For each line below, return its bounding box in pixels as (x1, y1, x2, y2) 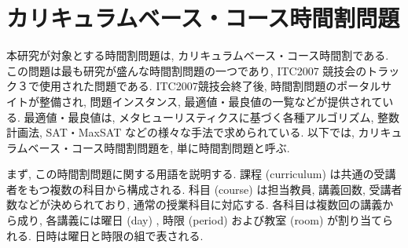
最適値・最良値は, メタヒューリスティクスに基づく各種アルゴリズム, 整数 (24, 108, 399, 125)
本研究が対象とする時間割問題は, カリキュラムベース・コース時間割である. (6, 47, 389, 64)
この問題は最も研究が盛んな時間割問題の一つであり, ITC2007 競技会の (6, 62, 367, 78)
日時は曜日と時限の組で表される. (35, 227, 204, 243)
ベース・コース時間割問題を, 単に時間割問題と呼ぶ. (28, 139, 290, 155)
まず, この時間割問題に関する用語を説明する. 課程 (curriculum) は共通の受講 (6, 166, 396, 182)
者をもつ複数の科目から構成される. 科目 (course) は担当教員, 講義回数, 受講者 (6, 181, 402, 197)
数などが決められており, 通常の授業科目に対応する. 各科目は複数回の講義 (6, 196, 383, 213)
